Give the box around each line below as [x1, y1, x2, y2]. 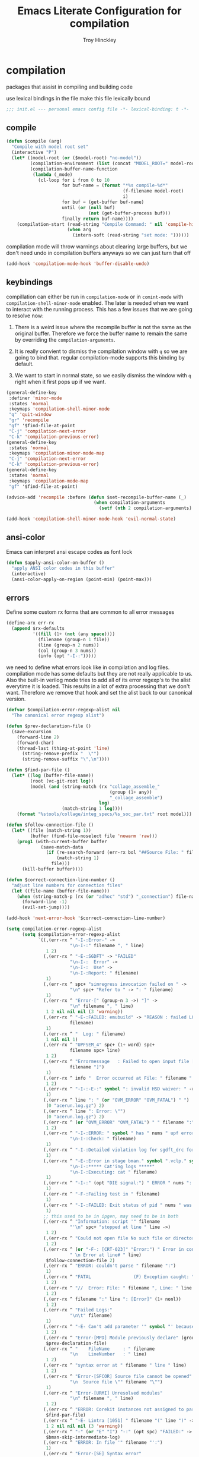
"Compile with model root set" [11, 144, 89, 150]
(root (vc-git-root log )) [30, 778, 94, 784]
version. [6, 695, 26, 702]
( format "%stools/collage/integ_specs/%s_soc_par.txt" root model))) [17, 811, 192, 818]
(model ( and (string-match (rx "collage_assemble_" [30, 783, 161, 790]
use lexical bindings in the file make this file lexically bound [6, 94, 150, 102]
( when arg [67, 227, 92, 233]
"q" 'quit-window [8, 412, 52, 418]
